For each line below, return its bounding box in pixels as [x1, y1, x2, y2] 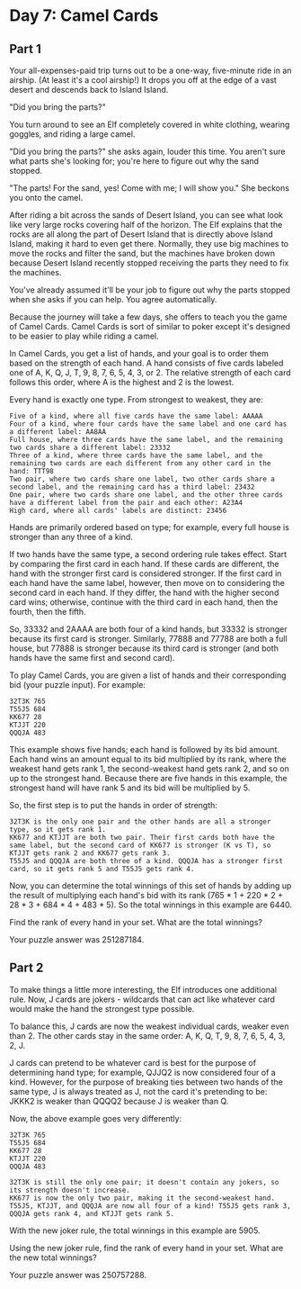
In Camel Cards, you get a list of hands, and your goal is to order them [9, 348, 270, 358]
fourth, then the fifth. [9, 607, 87, 617]
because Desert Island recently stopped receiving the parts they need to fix [9, 257, 289, 268]
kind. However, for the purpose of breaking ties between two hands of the [9, 1077, 283, 1087]
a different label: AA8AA [9, 428, 106, 437]
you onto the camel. [9, 193, 84, 203]
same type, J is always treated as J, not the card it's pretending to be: [9, 1086, 268, 1096]
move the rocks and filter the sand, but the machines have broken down [9, 248, 276, 258]
